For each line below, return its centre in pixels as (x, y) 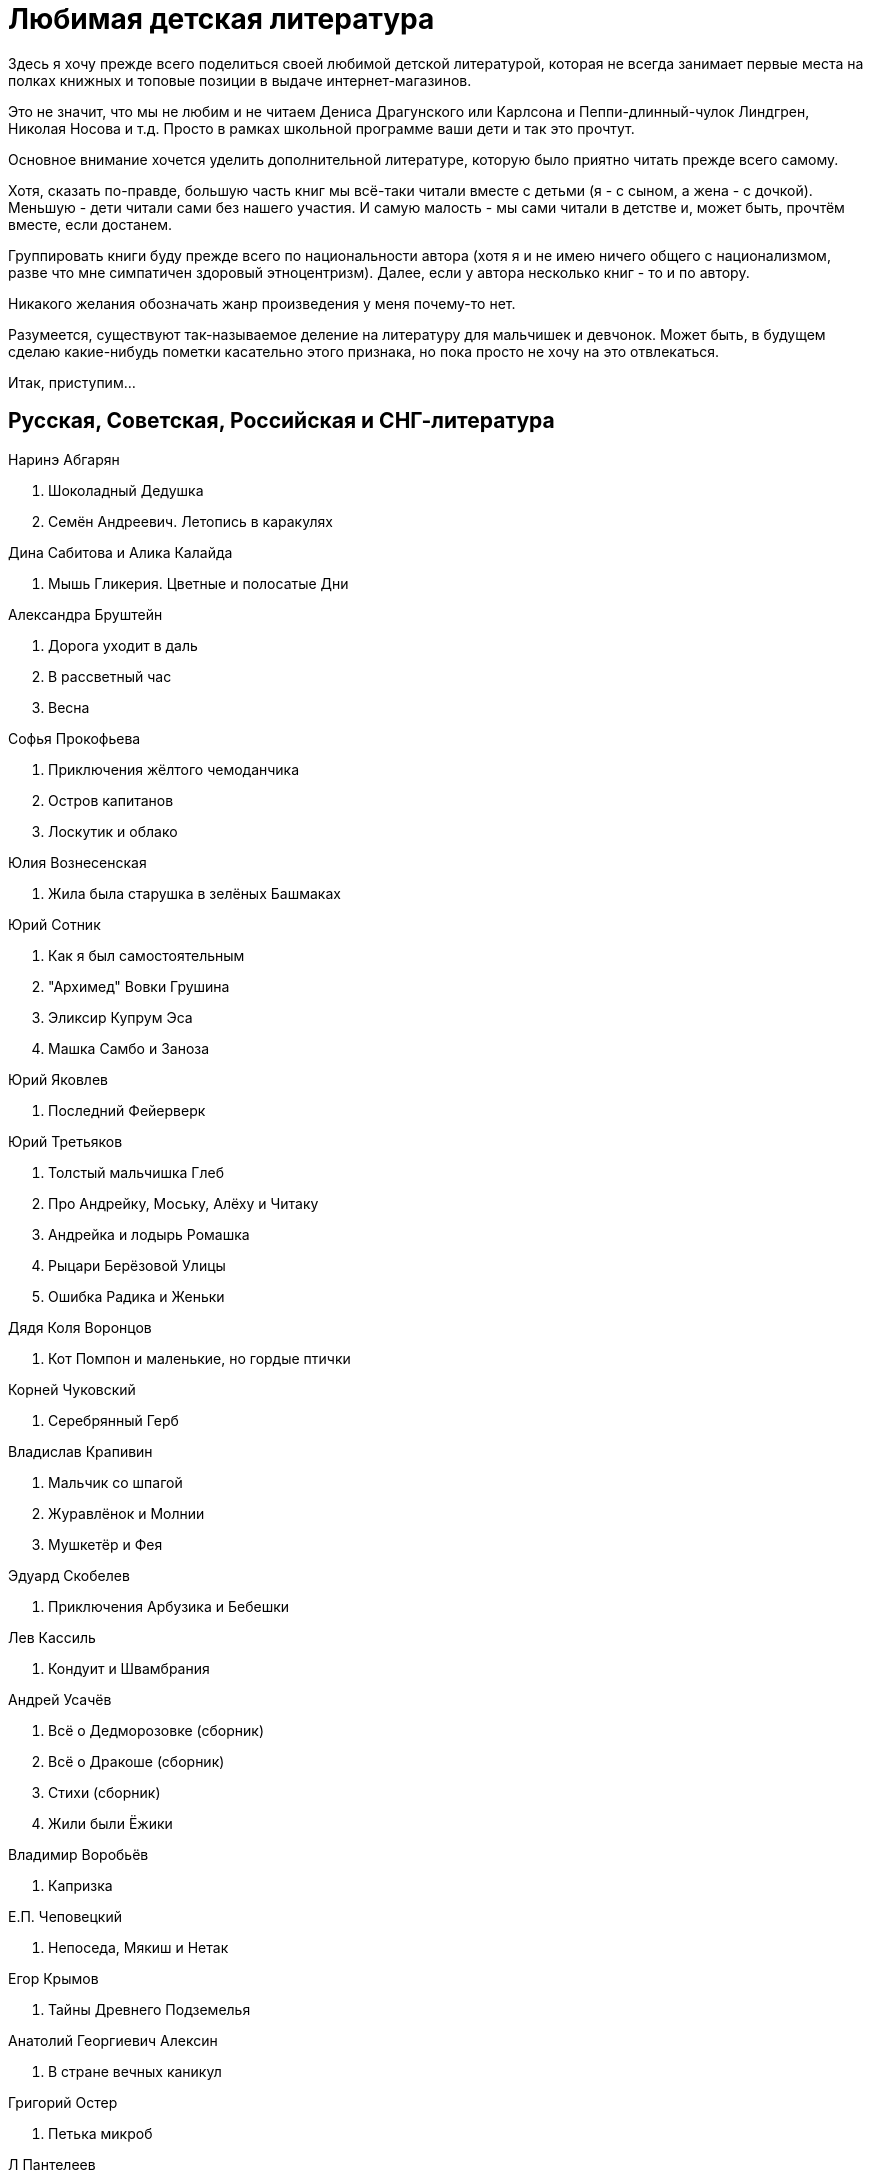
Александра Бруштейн (85, 614)
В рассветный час (110, 676)
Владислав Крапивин (80, 1451)
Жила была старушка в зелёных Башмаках (194, 893)
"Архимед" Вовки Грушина (139, 986)
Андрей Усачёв (60, 1699)
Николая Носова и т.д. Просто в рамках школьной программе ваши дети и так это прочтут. (321, 128)
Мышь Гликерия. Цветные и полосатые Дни (198, 583)
